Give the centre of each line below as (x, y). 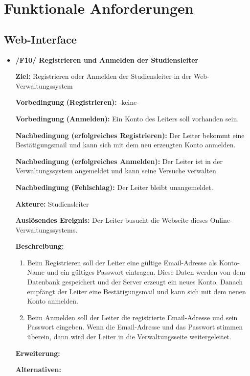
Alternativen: (38, 369)
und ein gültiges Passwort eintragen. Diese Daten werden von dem (146, 272)
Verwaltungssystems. (46, 229)
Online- (221, 220)
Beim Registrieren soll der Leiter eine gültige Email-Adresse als (122, 262)
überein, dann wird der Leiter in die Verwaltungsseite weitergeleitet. (129, 337)
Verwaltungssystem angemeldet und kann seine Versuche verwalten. (117, 171)
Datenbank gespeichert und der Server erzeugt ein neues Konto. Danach (135, 282)
